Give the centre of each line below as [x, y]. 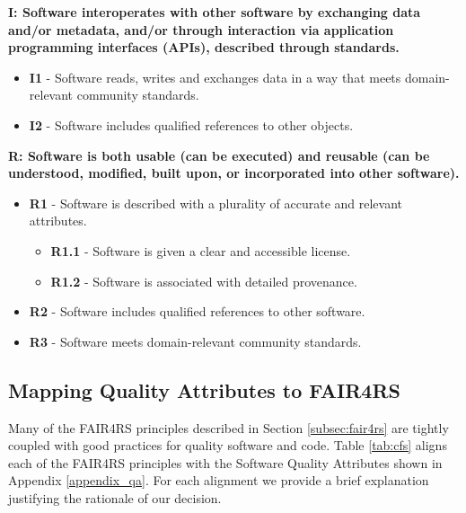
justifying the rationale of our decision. [115, 497]
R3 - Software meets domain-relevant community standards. [195, 341]
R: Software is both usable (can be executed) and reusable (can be [219, 155]
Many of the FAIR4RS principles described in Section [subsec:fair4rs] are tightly [229, 427]
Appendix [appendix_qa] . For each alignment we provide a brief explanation [219, 480]
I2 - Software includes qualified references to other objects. [191, 124]
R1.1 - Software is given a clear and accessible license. [201, 250]
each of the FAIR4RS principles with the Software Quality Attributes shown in [225, 462]
